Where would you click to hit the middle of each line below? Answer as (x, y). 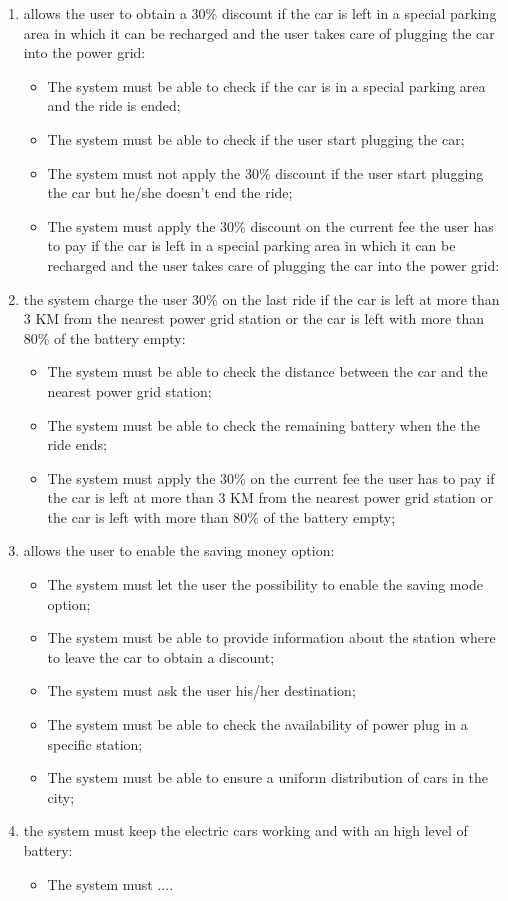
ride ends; (77, 444)
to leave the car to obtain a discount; (161, 656)
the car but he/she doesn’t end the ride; (170, 192)
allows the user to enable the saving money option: (179, 550)
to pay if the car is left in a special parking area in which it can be (251, 245)
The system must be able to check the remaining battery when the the (263, 424)
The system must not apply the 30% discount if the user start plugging (265, 172)
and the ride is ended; (114, 105)
